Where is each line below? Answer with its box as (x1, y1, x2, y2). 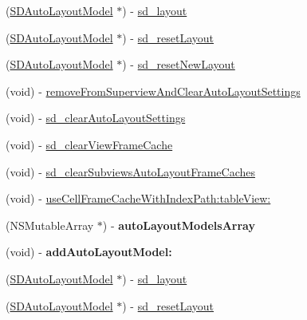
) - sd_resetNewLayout (122, 56, 235, 73)
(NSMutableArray (6, 216, 94, 233)
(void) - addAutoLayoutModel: (6, 243, 172, 260)
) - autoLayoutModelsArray (102, 216, 255, 233)
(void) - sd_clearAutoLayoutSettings (6, 109, 186, 126)
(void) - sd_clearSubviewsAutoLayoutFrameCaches (6, 163, 255, 180)
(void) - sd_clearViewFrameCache (6, 136, 173, 152)
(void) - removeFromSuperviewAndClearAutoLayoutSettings (6, 82, 301, 99)
